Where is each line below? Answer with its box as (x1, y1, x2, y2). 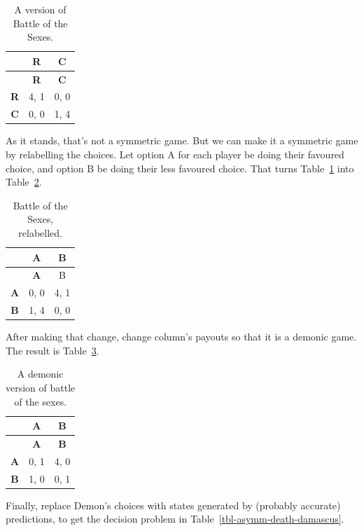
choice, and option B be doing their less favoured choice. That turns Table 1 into (6, 160, 354, 175)
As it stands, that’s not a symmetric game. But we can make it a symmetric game (6, 133, 358, 148)
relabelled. (18, 225, 62, 240)
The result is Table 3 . (6, 343, 99, 357)
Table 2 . (6, 174, 42, 189)
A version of (14, 2, 66, 16)
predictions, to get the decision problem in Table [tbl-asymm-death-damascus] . (6, 511, 344, 526)
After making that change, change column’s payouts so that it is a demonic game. (6, 329, 357, 344)
